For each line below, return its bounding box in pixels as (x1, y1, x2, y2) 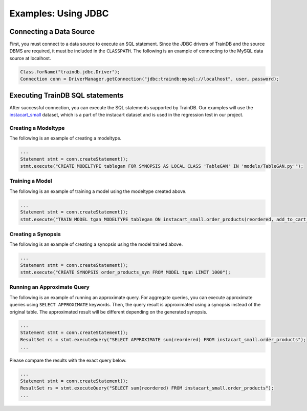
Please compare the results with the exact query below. (9, 357, 127, 363)
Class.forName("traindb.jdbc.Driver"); (20, 69, 120, 74)
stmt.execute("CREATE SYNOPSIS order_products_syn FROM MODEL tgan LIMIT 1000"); (20, 269, 231, 276)
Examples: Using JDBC (9, 8, 109, 19)
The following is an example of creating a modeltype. (9, 135, 122, 141)
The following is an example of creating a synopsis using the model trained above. (9, 241, 183, 247)
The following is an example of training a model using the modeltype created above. (9, 188, 187, 194)
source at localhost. (9, 55, 51, 61)
